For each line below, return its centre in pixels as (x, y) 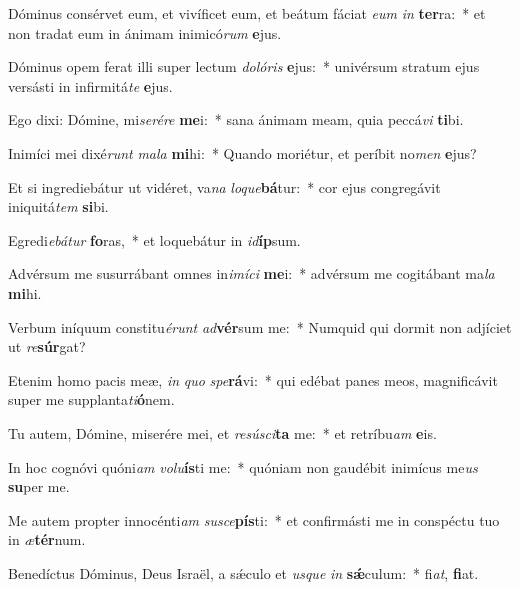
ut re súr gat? (47, 346)
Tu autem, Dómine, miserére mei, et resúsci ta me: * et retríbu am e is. (222, 432)
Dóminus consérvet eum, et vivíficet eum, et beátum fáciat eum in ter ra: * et (247, 13)
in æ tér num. (47, 539)
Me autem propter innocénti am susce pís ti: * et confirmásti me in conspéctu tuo (254, 519)
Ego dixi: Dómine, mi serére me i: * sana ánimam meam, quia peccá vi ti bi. (236, 119)
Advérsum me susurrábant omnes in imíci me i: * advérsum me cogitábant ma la (251, 273)
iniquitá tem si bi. (58, 206)
